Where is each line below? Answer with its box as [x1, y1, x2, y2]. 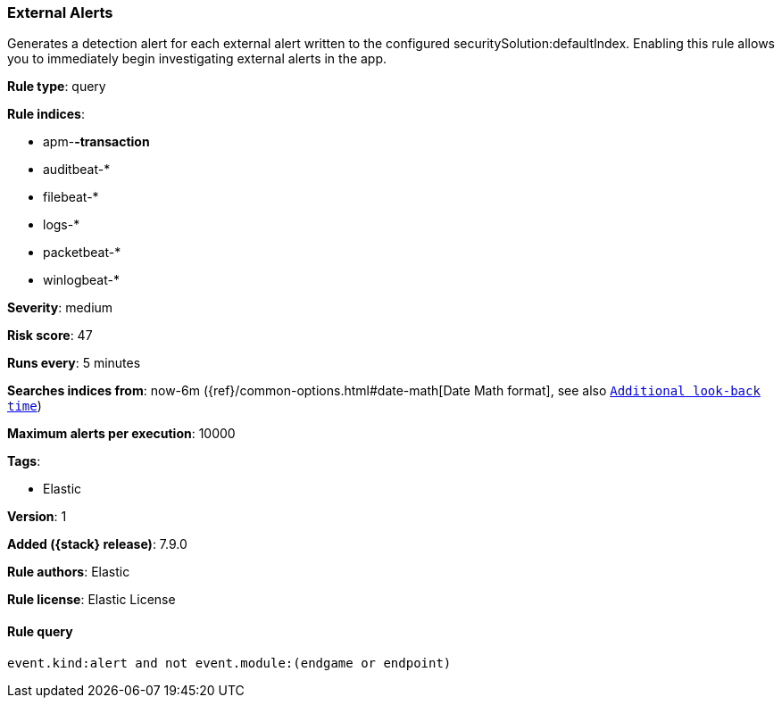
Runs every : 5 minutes [7, 355, 141, 371]
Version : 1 [7, 509, 67, 525]
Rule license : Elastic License [7, 592, 176, 608]
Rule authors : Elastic [7, 564, 130, 580]
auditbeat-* [43, 162, 111, 178]
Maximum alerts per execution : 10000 [7, 426, 236, 442]
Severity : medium [7, 300, 113, 316]
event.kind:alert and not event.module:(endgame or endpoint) [7, 655, 452, 670]
